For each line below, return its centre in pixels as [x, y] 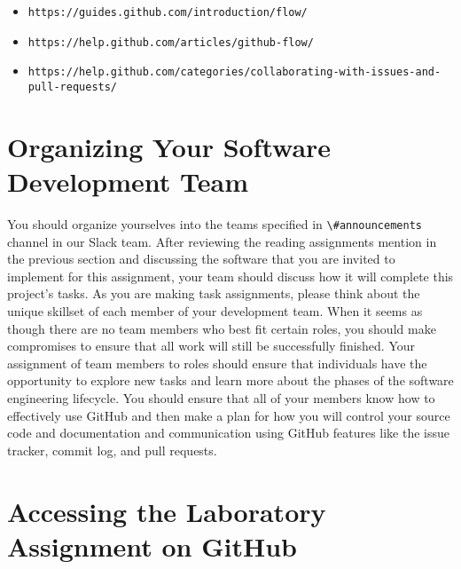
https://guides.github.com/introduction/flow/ [168, 12]
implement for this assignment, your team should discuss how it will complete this [230, 276]
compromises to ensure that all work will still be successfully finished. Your [211, 346]
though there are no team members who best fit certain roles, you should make [222, 328]
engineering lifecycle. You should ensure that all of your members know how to [221, 397]
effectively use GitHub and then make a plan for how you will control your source [229, 415]
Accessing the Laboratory [167, 511]
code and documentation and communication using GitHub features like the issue [229, 433]
